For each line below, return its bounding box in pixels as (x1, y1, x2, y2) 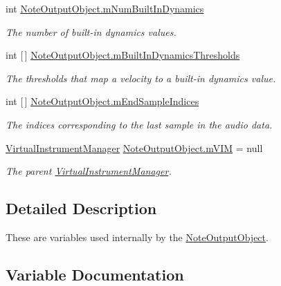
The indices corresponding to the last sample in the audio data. (6, 117, 273, 131)
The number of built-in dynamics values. (6, 24, 176, 39)
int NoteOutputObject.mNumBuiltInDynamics (6, 1, 204, 15)
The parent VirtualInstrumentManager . (6, 164, 172, 178)
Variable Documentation (6, 263, 184, 285)
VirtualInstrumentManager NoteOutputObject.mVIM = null (6, 140, 263, 155)
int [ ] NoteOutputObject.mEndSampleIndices (6, 94, 199, 108)
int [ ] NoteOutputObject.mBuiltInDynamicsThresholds (6, 48, 240, 62)
